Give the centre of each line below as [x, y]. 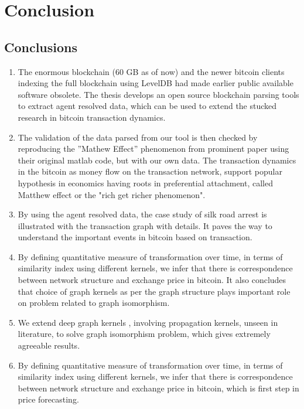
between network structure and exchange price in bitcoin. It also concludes [152, 280]
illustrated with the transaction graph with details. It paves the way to [145, 225]
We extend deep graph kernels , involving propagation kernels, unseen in [148, 322]
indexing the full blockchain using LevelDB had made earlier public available [156, 83]
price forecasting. [48, 399]
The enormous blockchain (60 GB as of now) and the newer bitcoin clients [151, 71]
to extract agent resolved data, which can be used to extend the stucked [147, 106]
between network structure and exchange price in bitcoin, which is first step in [158, 388]
